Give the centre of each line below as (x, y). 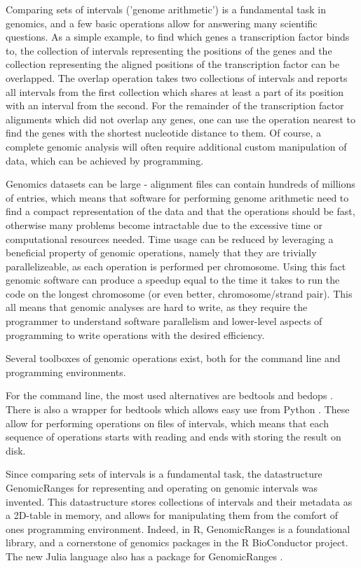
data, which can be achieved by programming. (105, 160)
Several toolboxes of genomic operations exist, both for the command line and (173, 358)
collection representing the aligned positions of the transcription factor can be (173, 64)
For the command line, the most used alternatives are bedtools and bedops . (169, 395)
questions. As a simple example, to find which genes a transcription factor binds (178, 37)
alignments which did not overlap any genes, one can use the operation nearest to (180, 119)
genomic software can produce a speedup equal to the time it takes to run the (173, 280)
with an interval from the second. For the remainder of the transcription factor (175, 105)
